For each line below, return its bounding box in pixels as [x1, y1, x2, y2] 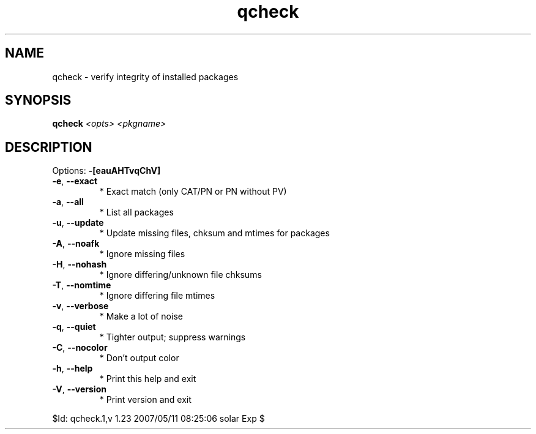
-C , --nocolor [52, 342, 108, 353]
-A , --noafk [52, 238, 100, 249]
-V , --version [52, 384, 106, 395]
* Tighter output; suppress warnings [99, 332, 246, 343]
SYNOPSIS [5, 92, 72, 108]
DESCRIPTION [5, 139, 92, 155]
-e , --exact [52, 176, 98, 187]
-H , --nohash [52, 259, 107, 270]
